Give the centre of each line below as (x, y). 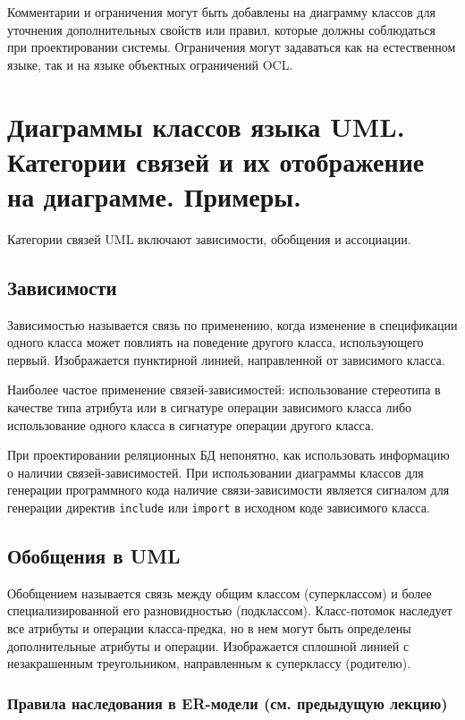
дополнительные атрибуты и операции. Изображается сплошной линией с (208, 645)
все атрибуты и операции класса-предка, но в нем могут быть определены (209, 628)
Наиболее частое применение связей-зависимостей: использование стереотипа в (224, 390)
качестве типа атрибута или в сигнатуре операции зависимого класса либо (210, 407)
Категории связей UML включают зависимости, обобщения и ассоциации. (209, 238)
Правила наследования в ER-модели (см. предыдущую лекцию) (228, 703)
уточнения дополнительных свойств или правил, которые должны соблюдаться (222, 29)
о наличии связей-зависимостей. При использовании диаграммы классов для (216, 472)
